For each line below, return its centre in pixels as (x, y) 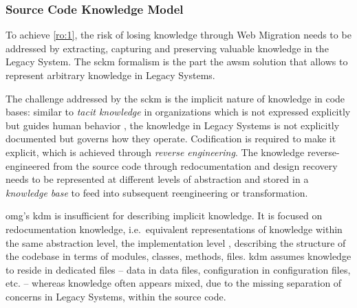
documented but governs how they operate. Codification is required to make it (171, 139)
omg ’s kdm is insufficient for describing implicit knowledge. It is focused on (164, 216)
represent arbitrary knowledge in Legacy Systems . (110, 75)
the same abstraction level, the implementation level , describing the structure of (176, 242)
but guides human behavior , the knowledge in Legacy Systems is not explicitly (173, 125)
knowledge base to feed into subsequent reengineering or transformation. (157, 192)
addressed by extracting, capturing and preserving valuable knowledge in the (167, 48)
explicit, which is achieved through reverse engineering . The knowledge (155, 152)
